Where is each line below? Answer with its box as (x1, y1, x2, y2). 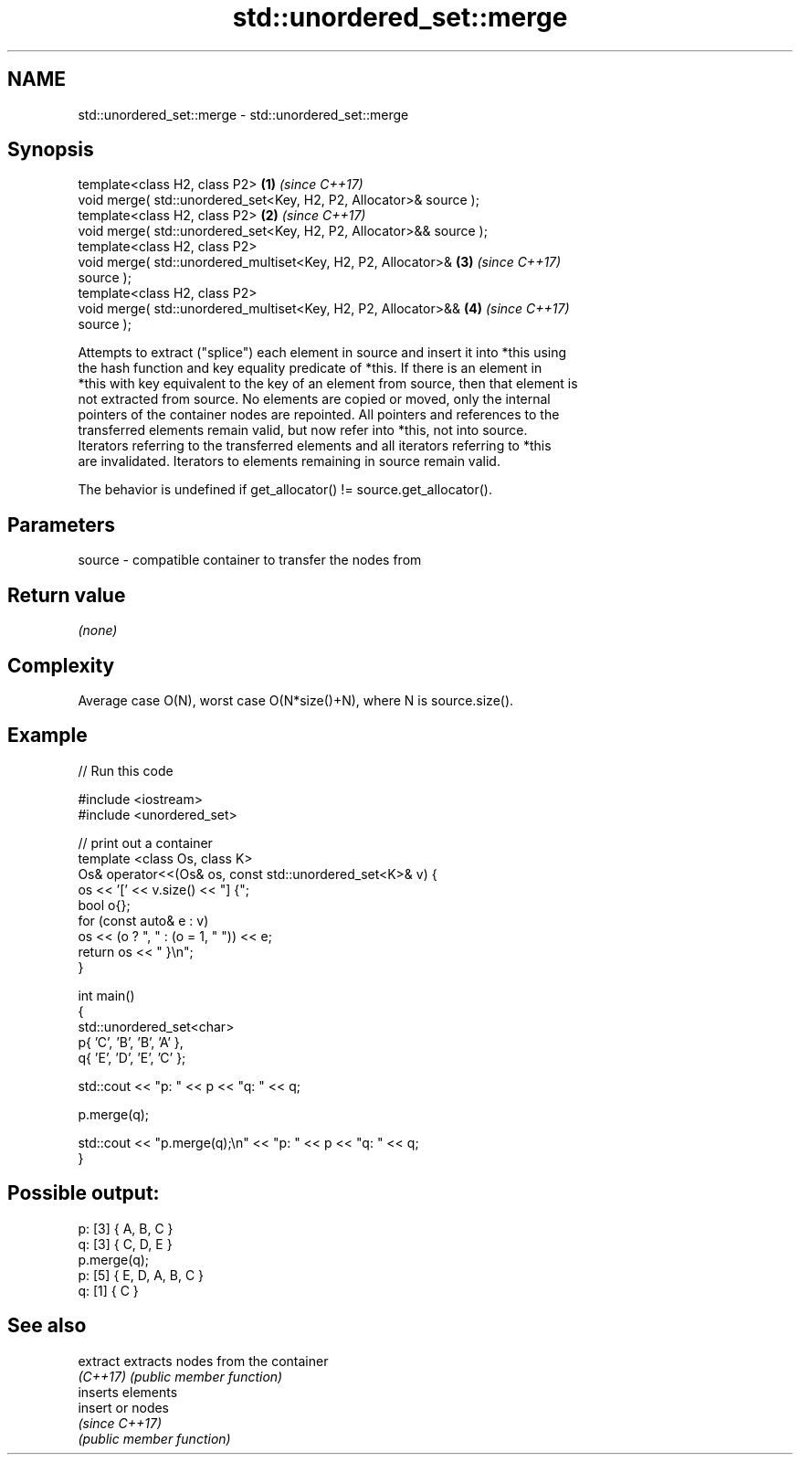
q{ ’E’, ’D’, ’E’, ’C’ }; (78, 1049, 186, 1065)
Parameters (7, 513, 115, 536)
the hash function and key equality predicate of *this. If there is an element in (78, 360, 542, 376)
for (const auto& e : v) (78, 912, 209, 928)
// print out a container (78, 834, 213, 851)
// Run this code (78, 762, 174, 779)
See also (7, 1314, 87, 1338)
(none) (78, 622, 118, 639)
